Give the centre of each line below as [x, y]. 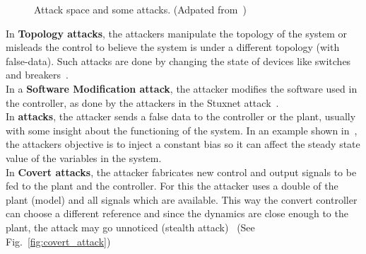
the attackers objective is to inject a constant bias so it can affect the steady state [183, 144]
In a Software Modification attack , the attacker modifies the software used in [182, 88]
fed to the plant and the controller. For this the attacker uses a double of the [172, 186]
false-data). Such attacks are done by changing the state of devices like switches [178, 60]
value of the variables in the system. [84, 157]
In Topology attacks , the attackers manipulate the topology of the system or [177, 33]
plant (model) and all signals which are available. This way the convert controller [182, 199]
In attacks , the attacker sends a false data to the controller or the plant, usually [181, 116]
